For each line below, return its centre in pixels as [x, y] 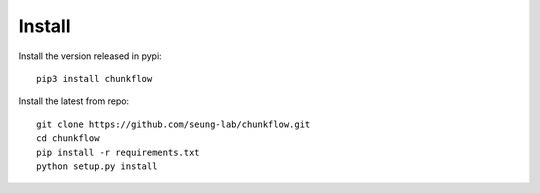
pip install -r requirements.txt [118, 152]
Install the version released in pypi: [90, 56]
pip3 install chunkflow [94, 78]
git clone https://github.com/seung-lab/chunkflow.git [173, 124]
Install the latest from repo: [74, 101]
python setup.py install [97, 166]
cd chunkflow [68, 138]
